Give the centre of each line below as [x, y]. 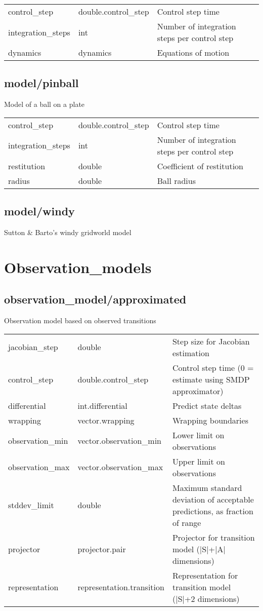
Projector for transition [213, 537]
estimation [191, 353]
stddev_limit [31, 505]
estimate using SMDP [211, 379]
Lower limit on [198, 435]
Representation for [205, 575]
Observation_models [78, 267]
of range [187, 522]
